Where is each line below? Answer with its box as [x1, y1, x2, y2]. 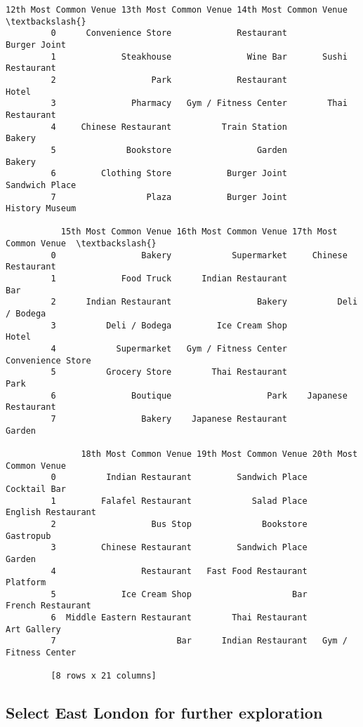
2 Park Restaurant [51, 74, 287, 85]
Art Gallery [6, 624, 61, 634]
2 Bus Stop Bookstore [51, 519, 308, 529]
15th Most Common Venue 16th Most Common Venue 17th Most [60, 227, 338, 237]
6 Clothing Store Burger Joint [51, 168, 287, 179]
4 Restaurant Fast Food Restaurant [51, 566, 308, 576]
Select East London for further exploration [6, 702, 323, 723]
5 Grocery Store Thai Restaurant [51, 367, 287, 378]
